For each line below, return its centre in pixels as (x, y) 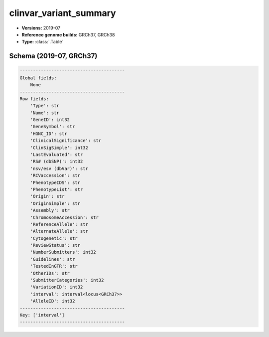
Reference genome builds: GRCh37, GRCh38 (68, 34)
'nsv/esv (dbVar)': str (59, 168)
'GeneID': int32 (50, 120)
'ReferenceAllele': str (59, 224)
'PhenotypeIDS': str (55, 182)
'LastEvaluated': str (57, 155)
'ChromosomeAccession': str (65, 217)
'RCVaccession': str (55, 175)
